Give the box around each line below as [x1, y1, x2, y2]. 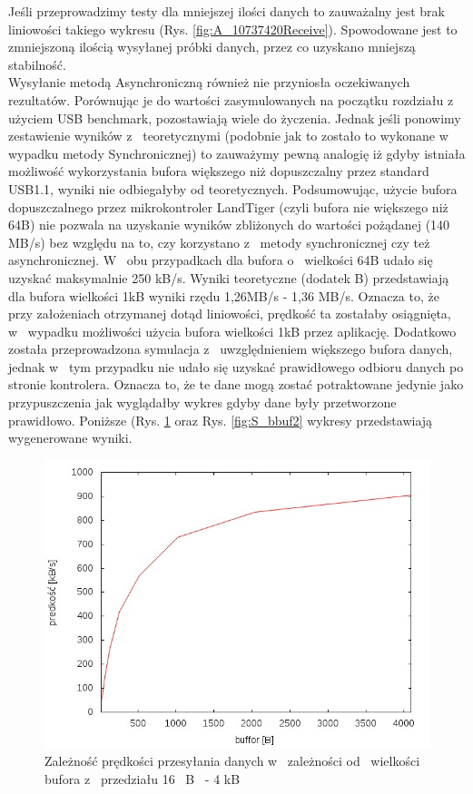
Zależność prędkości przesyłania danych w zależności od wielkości [44, 751, 420, 770]
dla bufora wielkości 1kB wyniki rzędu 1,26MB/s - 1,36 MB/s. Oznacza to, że [8, 286, 439, 305]
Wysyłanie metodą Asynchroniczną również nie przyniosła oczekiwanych [8, 73, 410, 92]
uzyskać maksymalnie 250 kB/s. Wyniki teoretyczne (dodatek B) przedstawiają [8, 268, 449, 287]
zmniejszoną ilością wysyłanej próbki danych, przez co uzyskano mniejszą [8, 37, 416, 56]
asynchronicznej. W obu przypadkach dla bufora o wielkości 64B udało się [8, 250, 433, 270]
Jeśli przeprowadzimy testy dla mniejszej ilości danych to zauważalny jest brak [8, 2, 445, 20]
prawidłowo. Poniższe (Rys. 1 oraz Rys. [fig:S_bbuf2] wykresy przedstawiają [8, 410, 433, 429]
